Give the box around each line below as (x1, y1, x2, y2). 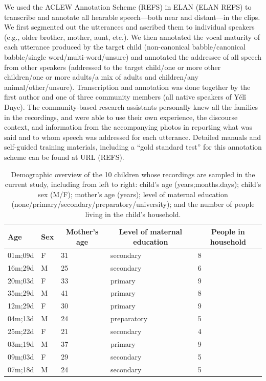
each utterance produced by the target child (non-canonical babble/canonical (4, 41, 246, 52)
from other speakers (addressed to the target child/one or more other (4, 61, 221, 72)
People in (211, 226, 245, 237)
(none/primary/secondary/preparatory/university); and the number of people (11, 199, 255, 209)
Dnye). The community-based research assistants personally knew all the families (4, 101, 258, 112)
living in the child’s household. (85, 208, 181, 219)
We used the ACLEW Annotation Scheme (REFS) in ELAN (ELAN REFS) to (4, 2, 252, 12)
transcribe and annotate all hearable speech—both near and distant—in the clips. (4, 11, 260, 22)
